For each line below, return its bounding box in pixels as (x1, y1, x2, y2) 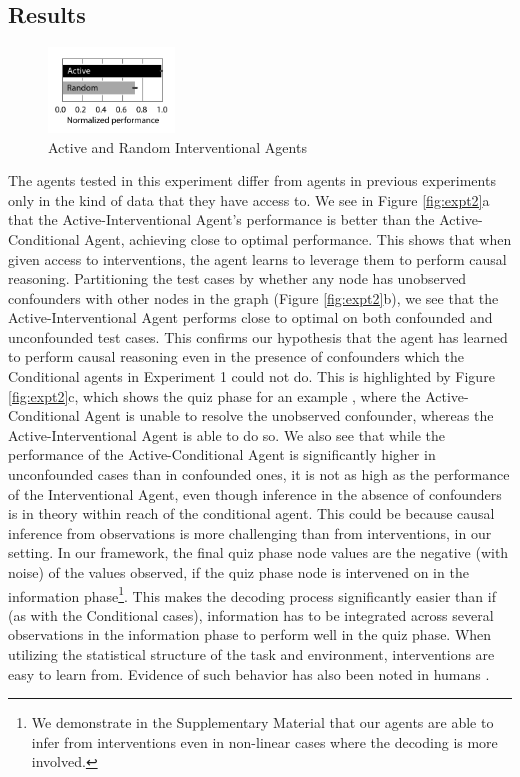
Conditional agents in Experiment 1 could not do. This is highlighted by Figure (8, 366, 495, 387)
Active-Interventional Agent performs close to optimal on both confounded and (8, 307, 493, 328)
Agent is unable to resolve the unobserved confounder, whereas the (84, 405, 494, 426)
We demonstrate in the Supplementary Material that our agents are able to (31, 712, 494, 733)
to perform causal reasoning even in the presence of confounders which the (8, 346, 464, 367)
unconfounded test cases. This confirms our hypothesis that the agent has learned (8, 326, 508, 347)
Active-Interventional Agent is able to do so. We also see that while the (8, 424, 446, 445)
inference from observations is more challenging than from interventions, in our (8, 522, 492, 543)
